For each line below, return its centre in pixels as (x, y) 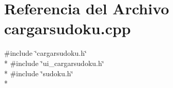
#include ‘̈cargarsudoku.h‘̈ (45, 53)
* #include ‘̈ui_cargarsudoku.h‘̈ (54, 63)
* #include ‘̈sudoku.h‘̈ (39, 73)
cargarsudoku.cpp (68, 28)
